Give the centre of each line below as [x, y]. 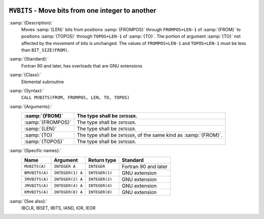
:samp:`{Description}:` [31, 22]
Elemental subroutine [43, 82]
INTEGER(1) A [68, 173]
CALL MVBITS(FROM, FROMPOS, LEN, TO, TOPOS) [76, 98]
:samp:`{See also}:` [28, 201]
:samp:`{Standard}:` [29, 59]
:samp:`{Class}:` [25, 75]
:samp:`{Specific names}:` [35, 151]
